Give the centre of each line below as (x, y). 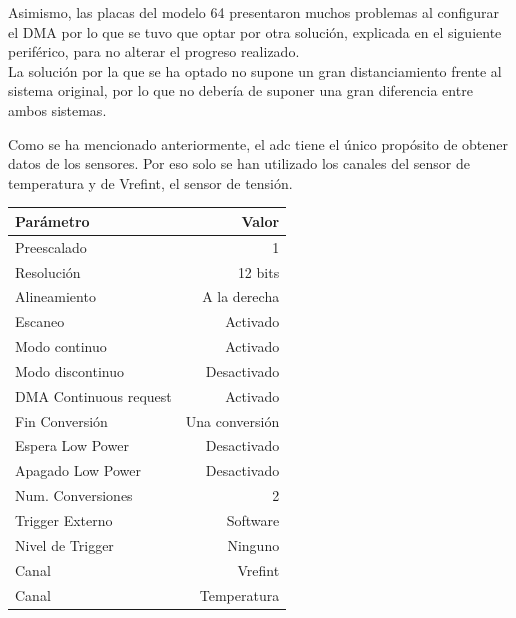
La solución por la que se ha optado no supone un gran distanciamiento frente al (255, 70)
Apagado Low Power (78, 470)
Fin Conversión (61, 420)
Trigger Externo (64, 519)
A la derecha (241, 296)
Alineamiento (55, 296)
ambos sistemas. (57, 109)
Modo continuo (61, 346)
